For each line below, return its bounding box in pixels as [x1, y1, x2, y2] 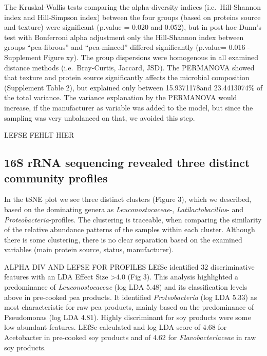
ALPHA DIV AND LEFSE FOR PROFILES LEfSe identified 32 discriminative [4, 261, 255, 272]
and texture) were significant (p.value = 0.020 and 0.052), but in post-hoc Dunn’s [4, 22, 262, 32]
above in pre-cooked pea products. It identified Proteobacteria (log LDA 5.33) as [4, 291, 257, 302]
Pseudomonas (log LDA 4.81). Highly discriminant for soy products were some [4, 311, 251, 322]
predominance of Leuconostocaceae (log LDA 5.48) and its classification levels [4, 282, 247, 292]
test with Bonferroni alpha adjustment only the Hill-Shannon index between [4, 31, 244, 42]
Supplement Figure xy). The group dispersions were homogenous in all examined [4, 51, 258, 62]
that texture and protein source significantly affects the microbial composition [4, 72, 250, 83]
